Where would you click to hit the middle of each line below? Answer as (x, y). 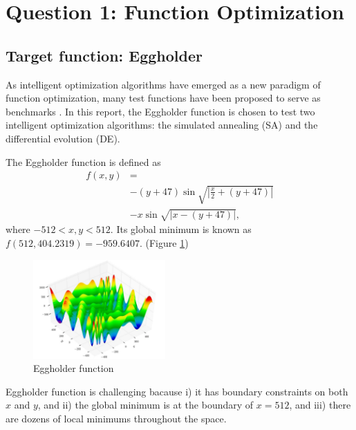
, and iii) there (320, 405)
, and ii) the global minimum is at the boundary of (146, 405)
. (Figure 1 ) (164, 242)
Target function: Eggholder (104, 55)
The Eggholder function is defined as (83, 161)
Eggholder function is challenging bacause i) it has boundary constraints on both (177, 391)
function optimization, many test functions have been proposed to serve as (163, 98)
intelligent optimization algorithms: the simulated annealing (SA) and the (162, 125)
